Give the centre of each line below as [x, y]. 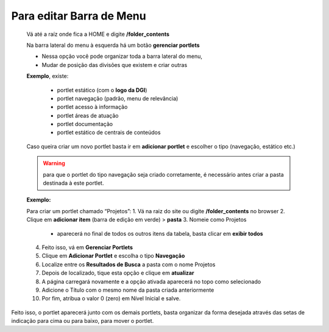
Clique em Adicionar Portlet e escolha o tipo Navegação [113, 256]
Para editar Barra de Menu [79, 16]
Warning [54, 163]
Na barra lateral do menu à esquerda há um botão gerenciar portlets [113, 45]
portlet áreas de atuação [88, 115]
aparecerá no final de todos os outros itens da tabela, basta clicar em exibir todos [160, 233]
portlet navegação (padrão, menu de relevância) [118, 98]
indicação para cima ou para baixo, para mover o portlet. [83, 321]
